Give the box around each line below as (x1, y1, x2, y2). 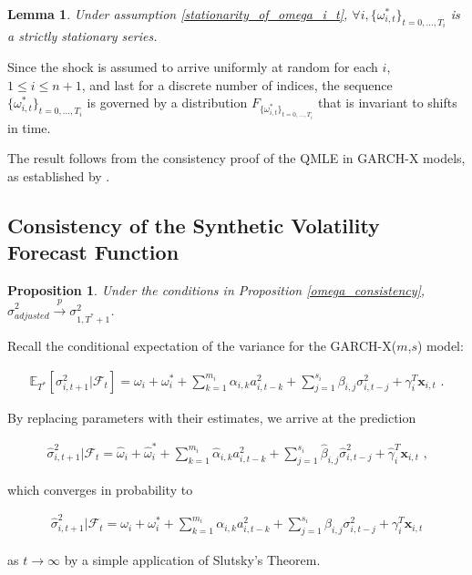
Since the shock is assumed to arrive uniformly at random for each (7, 57, 378, 77)
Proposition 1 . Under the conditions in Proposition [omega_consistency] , (7, 280, 426, 299)
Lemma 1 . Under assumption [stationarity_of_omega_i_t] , (7, 5, 348, 23)
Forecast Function (7, 238, 180, 266)
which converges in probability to (7, 479, 193, 498)
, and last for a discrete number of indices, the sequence (81, 75, 393, 94)
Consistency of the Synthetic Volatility (7, 210, 380, 239)
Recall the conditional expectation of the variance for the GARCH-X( (7, 336, 397, 354)
